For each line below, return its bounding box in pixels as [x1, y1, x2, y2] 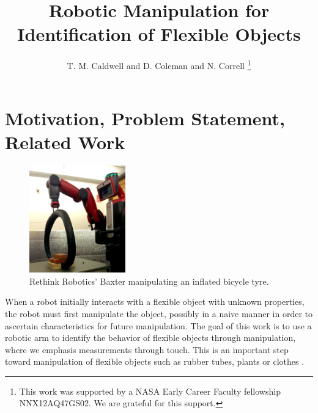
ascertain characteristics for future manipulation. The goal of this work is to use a [5, 319, 312, 332]
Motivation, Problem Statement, [5, 105, 285, 130]
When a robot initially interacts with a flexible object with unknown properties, [5, 295, 305, 308]
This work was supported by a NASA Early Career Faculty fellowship [19, 384, 281, 397]
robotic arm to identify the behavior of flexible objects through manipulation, [5, 331, 296, 344]
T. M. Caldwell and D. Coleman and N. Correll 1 [67, 57, 251, 71]
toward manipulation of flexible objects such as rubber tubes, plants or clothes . [5, 355, 305, 368]
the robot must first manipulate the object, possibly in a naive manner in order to [5, 307, 312, 320]
